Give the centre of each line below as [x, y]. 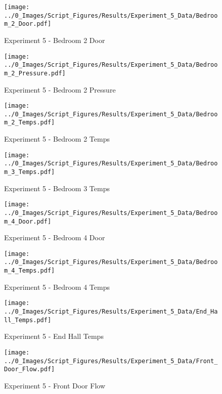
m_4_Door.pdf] [28, 221]
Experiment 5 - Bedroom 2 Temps [57, 139]
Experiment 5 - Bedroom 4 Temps [57, 287]
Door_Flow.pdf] [30, 369]
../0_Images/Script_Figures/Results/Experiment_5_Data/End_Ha [111, 312]
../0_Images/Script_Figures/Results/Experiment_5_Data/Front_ [111, 361]
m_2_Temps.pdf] [30, 123]
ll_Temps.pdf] [28, 320]
